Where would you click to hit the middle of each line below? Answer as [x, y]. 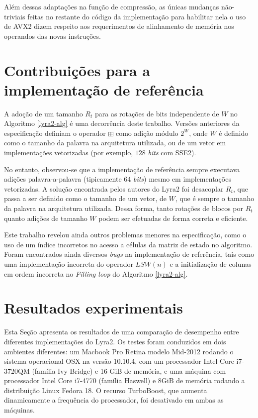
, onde [198, 133]
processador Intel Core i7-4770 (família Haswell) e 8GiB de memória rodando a [125, 380]
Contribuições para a [77, 70]
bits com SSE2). [172, 153]
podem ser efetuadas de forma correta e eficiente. [173, 218]
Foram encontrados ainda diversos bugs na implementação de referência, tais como [129, 254]
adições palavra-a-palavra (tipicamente [63, 179]
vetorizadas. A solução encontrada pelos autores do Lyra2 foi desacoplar [114, 188]
